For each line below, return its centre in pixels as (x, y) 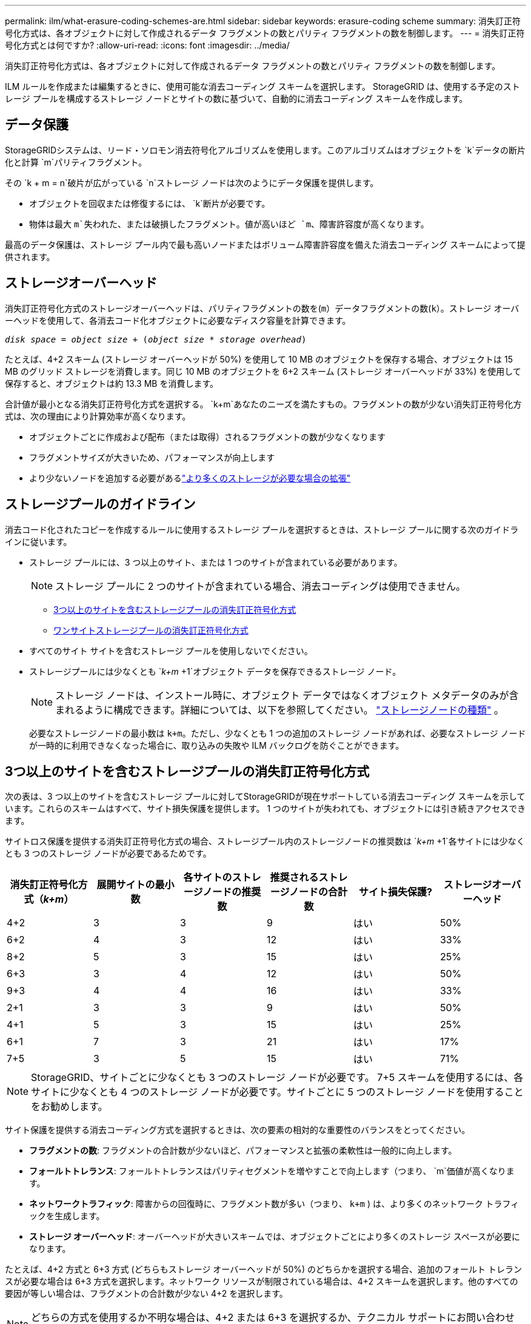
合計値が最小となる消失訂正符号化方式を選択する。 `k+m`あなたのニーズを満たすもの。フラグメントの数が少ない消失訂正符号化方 (263, 404)
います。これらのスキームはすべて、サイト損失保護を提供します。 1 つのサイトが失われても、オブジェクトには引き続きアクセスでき (265, 809)
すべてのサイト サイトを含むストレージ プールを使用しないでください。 (171, 650)
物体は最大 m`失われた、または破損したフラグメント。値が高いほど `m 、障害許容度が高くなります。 (229, 224)
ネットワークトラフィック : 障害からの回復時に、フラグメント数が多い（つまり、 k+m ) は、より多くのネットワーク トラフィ (274, 1204)
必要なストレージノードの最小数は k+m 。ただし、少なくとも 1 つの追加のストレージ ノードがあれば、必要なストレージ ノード (278, 733)
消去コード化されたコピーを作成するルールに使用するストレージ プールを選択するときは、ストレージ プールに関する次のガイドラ (262, 529)
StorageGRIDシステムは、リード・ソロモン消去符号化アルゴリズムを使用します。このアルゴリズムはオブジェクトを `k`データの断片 (265, 150)
